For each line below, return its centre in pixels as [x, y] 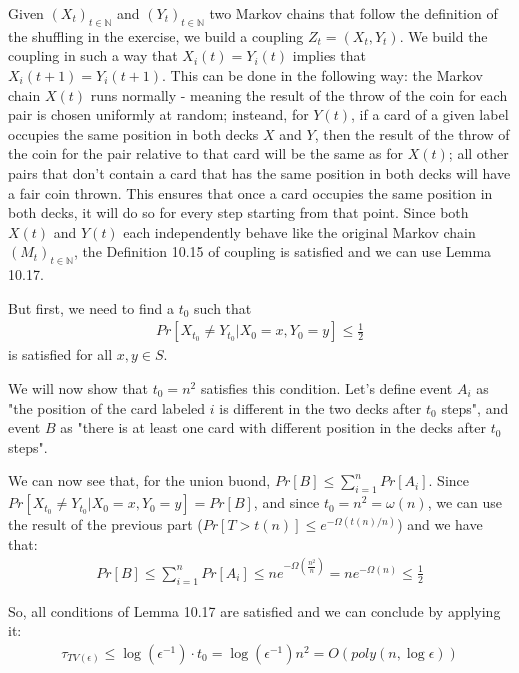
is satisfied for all [60, 354]
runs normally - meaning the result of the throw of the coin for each [299, 94]
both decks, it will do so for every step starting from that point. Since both [238, 212]
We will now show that [78, 387]
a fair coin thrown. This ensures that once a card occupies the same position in [250, 192]
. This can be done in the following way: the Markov [322, 74]
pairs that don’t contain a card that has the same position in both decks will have [259, 172]
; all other [478, 153]
